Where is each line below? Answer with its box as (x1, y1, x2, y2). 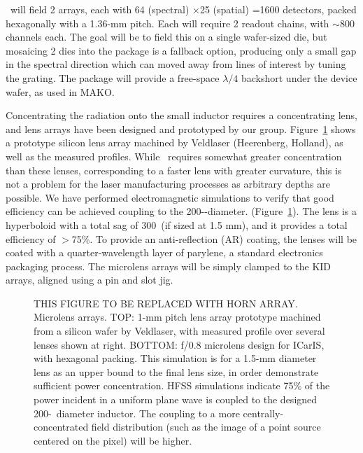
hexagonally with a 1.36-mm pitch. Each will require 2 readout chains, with (6, 15, 329, 30)
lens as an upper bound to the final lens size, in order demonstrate (34, 364, 319, 379)
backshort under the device (241, 70, 357, 85)
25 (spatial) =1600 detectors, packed (199, 2, 357, 16)
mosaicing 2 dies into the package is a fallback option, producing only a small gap (6, 43, 357, 57)
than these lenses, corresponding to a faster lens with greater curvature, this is (6, 162, 342, 177)
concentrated (34, 419, 89, 434)
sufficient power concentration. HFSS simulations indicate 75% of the (34, 378, 330, 393)
